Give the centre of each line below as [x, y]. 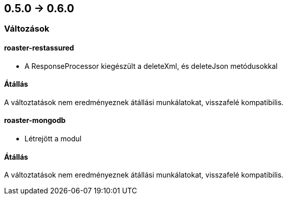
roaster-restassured [39, 48]
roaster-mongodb [35, 120]
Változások [27, 29]
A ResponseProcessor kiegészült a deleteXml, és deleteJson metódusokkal [151, 66]
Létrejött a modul [53, 139]
